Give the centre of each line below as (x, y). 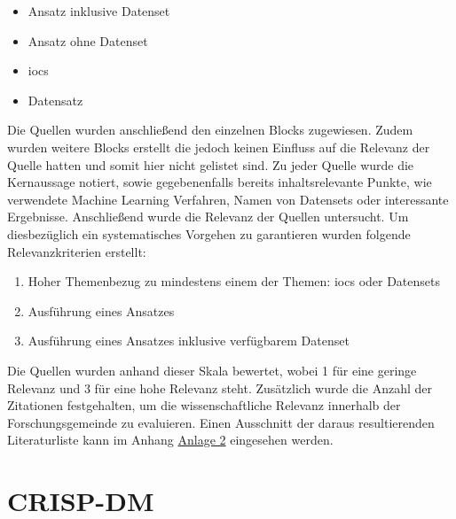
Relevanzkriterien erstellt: (77, 251)
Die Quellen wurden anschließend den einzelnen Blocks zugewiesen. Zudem (210, 130)
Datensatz (55, 100)
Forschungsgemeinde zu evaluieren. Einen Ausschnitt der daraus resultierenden (221, 422)
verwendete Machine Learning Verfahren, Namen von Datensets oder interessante (228, 199)
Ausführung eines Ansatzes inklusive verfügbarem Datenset (189, 341)
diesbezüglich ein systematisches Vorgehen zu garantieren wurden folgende (209, 233)
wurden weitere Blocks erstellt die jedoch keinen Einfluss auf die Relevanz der (219, 147)
